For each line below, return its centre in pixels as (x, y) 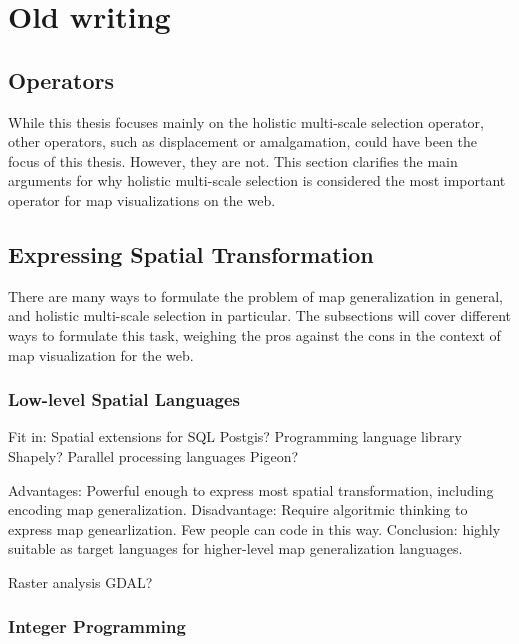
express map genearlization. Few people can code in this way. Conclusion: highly (254, 528)
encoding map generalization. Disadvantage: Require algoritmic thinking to (238, 509)
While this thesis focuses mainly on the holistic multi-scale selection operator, (246, 121)
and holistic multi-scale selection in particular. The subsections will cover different (260, 315)
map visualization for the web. (101, 354)
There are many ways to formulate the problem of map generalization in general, (255, 295)
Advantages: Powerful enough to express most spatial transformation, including (251, 489)
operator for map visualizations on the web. (142, 199)
